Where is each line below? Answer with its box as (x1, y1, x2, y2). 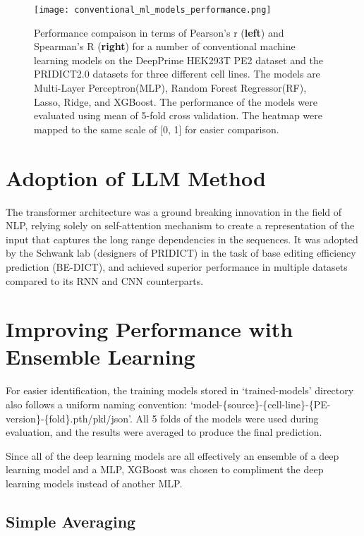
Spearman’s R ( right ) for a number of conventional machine (34, 39, 296, 54)
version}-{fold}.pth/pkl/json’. (6, 410, 133, 425)
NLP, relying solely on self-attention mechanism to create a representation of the (6, 218, 355, 233)
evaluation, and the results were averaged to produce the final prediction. (6, 425, 322, 439)
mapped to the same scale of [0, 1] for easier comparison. (34, 121, 279, 136)
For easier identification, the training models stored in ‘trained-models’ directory (6, 383, 354, 398)
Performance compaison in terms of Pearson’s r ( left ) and (34, 25, 284, 39)
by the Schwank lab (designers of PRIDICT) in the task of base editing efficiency (6, 245, 356, 260)
